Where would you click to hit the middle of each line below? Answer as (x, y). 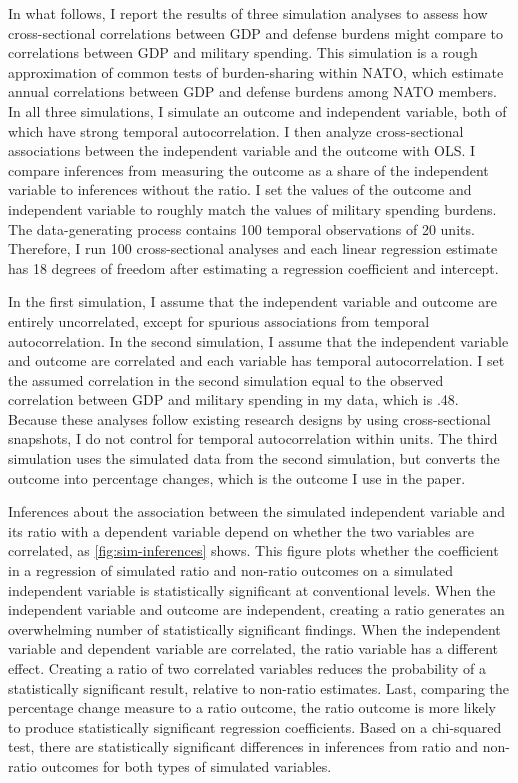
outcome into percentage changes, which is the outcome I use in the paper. (237, 477)
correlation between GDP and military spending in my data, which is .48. (233, 399)
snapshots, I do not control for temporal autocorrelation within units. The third (253, 438)
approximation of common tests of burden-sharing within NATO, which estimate (256, 71)
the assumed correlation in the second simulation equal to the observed (226, 379)
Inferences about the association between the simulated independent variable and (256, 511)
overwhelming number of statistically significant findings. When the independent (254, 628)
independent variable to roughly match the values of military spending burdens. (252, 208)
